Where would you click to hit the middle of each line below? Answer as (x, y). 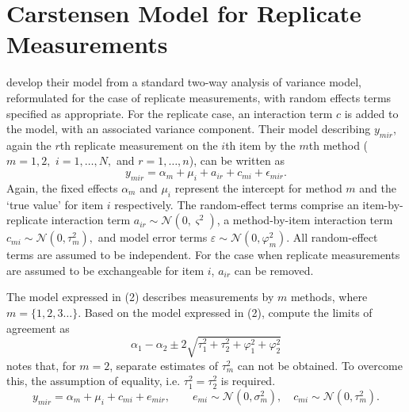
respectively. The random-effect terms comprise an (237, 204)
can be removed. (274, 270)
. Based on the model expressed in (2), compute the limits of (225, 313)
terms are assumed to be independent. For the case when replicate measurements (203, 255)
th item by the (260, 145)
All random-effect (335, 237)
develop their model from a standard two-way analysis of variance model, (184, 82)
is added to (371, 113)
